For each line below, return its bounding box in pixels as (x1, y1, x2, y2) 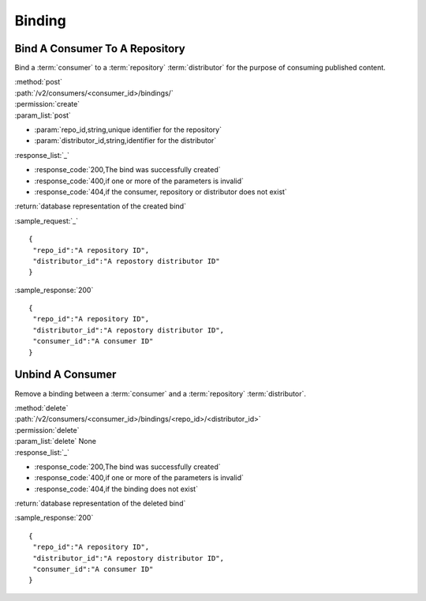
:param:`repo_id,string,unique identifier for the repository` (34, 125, 222, 134)
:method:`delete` (14, 403, 69, 412)
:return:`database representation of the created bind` (14, 201, 187, 211)
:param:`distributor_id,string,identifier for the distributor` (34, 136, 217, 145)
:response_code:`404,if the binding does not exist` (34, 484, 199, 494)
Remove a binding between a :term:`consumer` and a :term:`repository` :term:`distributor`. (14, 389, 307, 398)
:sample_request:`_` (14, 216, 79, 225)
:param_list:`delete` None (14, 437, 96, 446)
